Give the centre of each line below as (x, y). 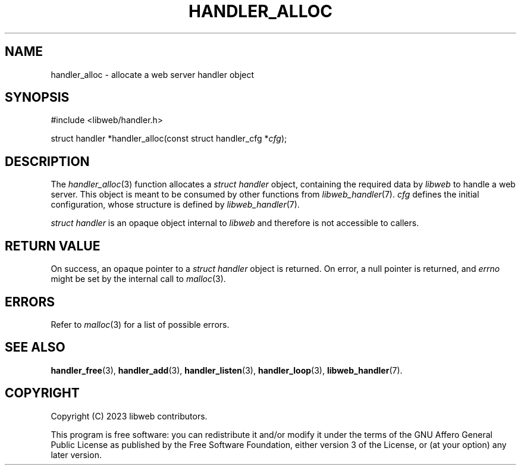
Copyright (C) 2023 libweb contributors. (129, 416)
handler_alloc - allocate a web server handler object (153, 74)
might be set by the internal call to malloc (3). (138, 279)
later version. (76, 455)
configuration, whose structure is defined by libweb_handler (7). (175, 205)
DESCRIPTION (47, 161)
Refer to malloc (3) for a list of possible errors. (140, 324)
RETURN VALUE (53, 246)
